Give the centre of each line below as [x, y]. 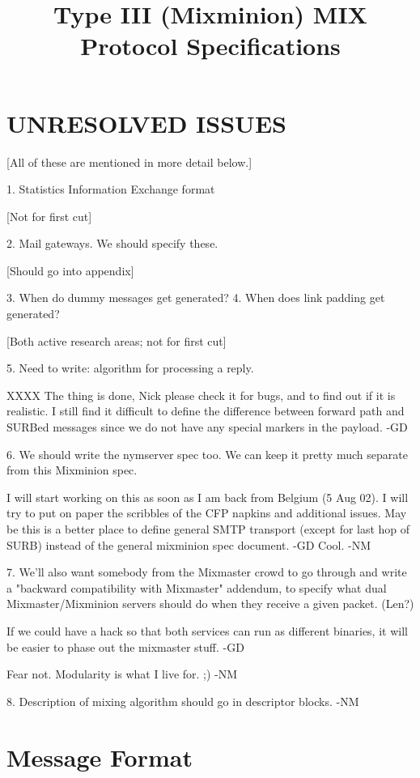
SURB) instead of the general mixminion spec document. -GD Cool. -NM [189, 544]
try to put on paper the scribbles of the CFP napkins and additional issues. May [207, 513]
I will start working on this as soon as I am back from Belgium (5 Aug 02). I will [208, 497]
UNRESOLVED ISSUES [146, 123]
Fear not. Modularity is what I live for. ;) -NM [122, 674]
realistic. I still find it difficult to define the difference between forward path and [206, 411]
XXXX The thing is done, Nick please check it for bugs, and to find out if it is [201, 395]
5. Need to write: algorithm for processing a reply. [130, 368]
